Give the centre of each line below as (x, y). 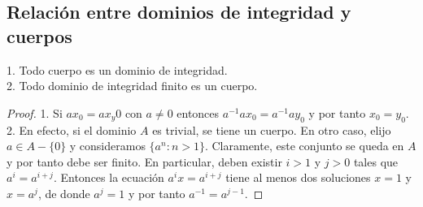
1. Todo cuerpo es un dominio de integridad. (117, 69)
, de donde (64, 193)
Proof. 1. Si (35, 112)
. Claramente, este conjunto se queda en (304, 146)
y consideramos (107, 146)
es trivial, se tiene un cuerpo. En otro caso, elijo (272, 129)
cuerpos (39, 35)
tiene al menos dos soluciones (298, 177)
